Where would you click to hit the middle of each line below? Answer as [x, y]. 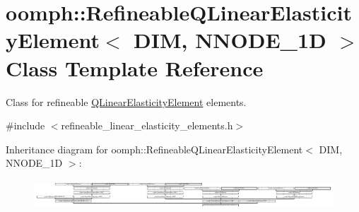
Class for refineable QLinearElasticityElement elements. [126, 101]
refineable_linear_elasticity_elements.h [147, 125]
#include [25, 125]
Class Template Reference [135, 67]
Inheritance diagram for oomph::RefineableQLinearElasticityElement [154, 149]
